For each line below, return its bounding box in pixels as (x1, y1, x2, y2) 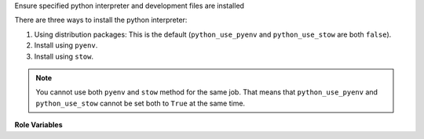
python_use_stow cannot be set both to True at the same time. (35, 98, 246, 108)
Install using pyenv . (34, 41, 98, 50)
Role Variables (14, 120, 63, 130)
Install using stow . (34, 52, 94, 61)
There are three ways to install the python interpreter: (14, 16, 188, 25)
